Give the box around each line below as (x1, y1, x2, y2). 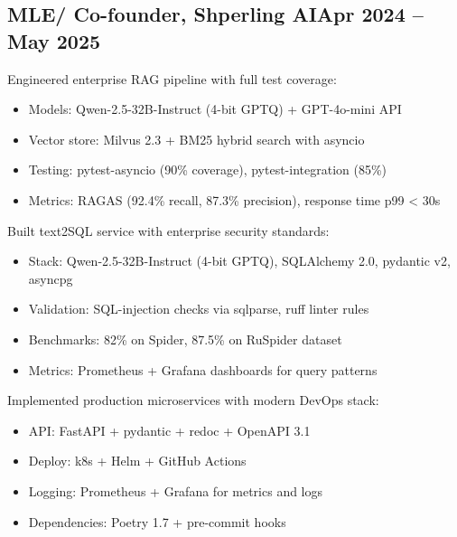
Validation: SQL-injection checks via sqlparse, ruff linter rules (28, 299, 369, 318)
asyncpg (28, 268, 73, 287)
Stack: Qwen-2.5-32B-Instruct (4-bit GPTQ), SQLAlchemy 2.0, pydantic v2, (28, 251, 451, 270)
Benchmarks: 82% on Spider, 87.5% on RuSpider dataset (28, 329, 342, 348)
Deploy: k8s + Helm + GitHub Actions (28, 451, 247, 470)
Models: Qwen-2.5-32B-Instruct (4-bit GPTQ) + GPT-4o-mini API (28, 99, 402, 118)
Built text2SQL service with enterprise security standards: (7, 221, 330, 240)
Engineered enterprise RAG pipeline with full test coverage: (7, 69, 337, 88)
